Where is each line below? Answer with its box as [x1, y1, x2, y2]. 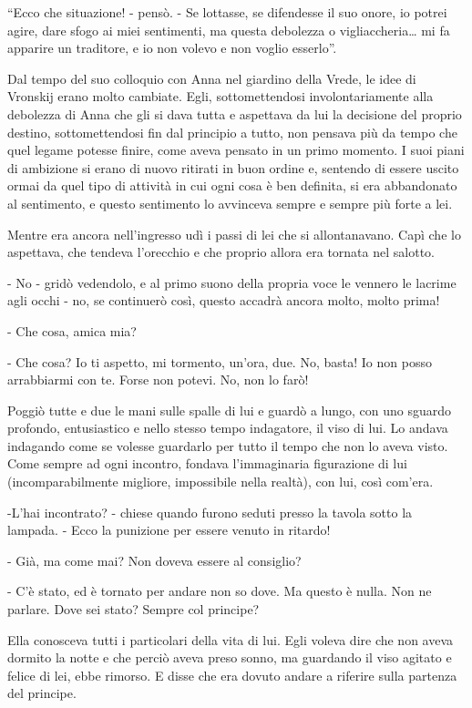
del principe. [7, 683, 77, 703]
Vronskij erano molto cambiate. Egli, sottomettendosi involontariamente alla [7, 87, 434, 106]
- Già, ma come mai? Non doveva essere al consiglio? [7, 550, 302, 569]
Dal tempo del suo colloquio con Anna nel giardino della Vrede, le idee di [7, 68, 416, 87]
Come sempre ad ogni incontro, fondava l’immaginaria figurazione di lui [7, 454, 407, 473]
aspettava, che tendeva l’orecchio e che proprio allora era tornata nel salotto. [7, 242, 435, 262]
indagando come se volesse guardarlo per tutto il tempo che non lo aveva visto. [7, 436, 448, 455]
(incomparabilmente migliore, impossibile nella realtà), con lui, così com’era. [7, 472, 434, 491]
